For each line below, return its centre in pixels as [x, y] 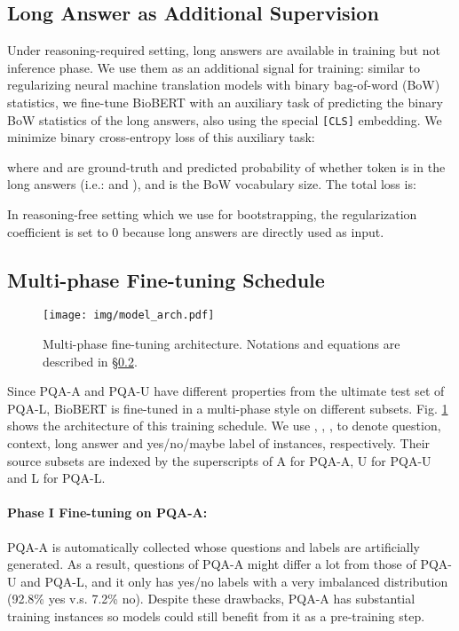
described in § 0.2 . [90, 361]
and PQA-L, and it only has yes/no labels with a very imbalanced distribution [234, 581]
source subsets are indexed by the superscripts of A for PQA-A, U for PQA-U [219, 460]
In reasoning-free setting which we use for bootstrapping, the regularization [212, 214]
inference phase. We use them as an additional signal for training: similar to [214, 67]
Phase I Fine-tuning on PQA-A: [107, 513]
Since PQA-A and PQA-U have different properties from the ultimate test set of [226, 391]
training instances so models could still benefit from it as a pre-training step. [216, 615]
